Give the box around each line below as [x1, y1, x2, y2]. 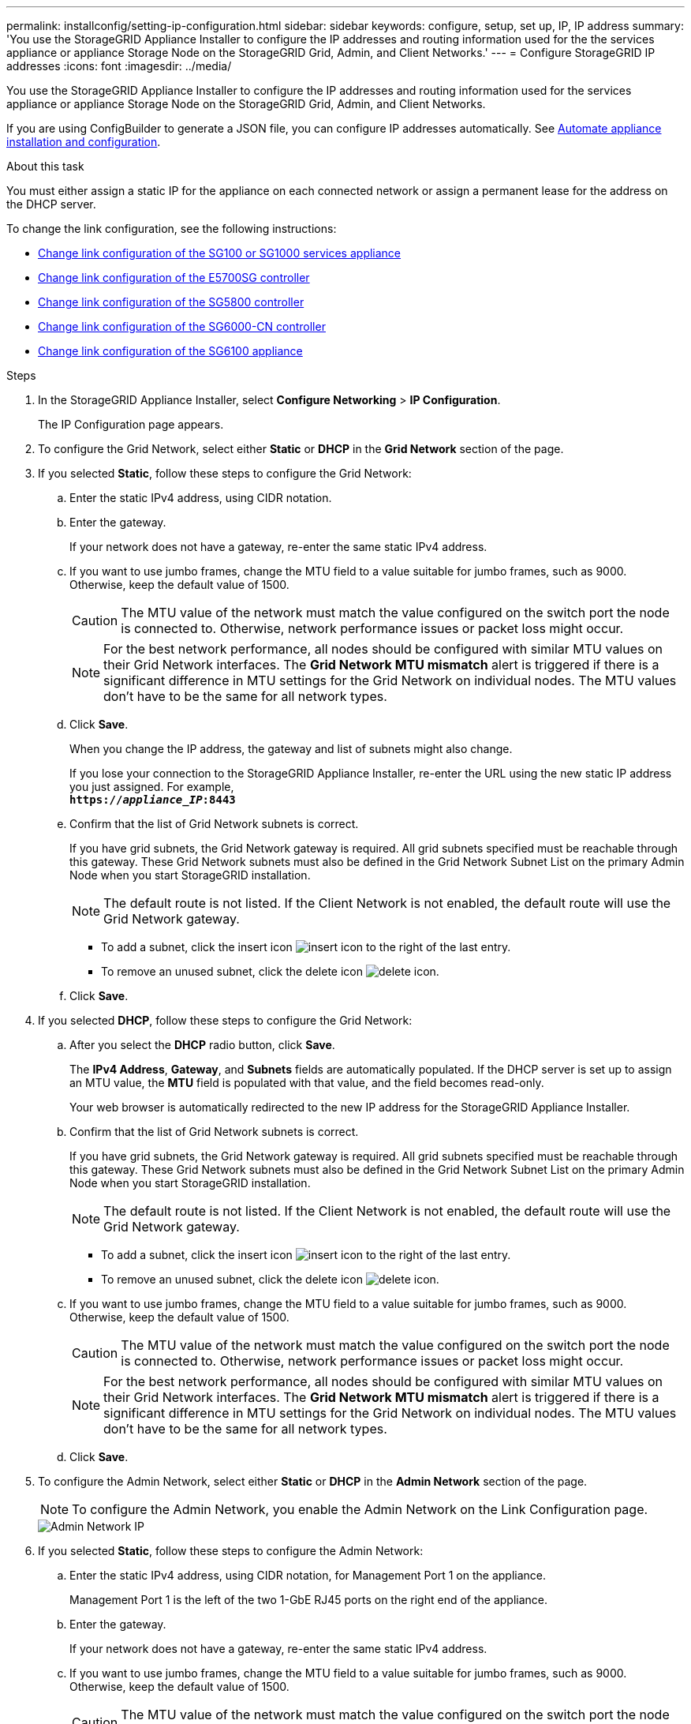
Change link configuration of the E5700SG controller [38, 271, 310, 284]
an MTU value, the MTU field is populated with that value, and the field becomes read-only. [69, 1076, 544, 1089]
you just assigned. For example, [69, 780, 234, 793]
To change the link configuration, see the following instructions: [6, 222, 337, 235]
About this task [6, 159, 84, 173]
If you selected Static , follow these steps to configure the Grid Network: [38, 467, 412, 480]
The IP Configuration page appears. [38, 418, 224, 431]
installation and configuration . [6, 135, 161, 148]
